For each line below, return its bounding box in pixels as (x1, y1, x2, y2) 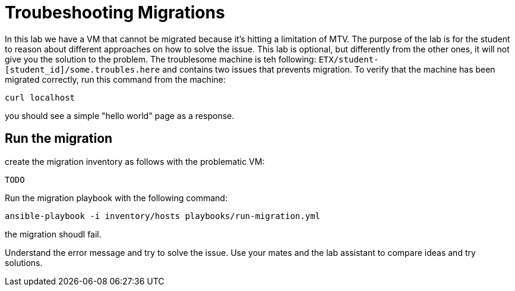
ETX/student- (318, 54, 379, 64)
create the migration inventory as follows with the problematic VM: (5, 156, 265, 167)
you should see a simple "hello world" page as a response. (5, 110, 235, 121)
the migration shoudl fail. (5, 229, 102, 239)
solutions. (5, 257, 43, 268)
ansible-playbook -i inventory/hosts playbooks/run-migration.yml (5, 211, 321, 221)
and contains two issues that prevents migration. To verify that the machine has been (162, 64, 495, 74)
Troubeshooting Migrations (5, 2, 225, 23)
